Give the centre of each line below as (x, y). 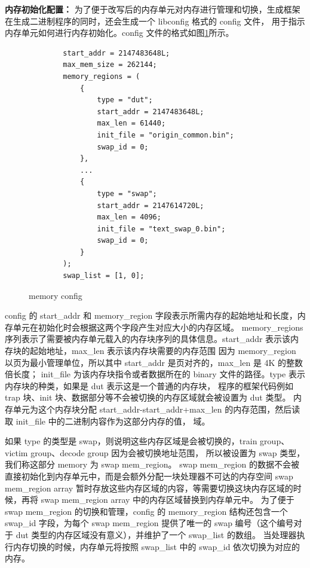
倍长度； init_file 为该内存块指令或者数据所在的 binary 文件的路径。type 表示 (155, 374)
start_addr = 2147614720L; (151, 205)
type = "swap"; (127, 193)
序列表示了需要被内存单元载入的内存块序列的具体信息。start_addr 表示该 (148, 339)
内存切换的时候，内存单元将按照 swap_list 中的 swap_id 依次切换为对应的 (156, 546)
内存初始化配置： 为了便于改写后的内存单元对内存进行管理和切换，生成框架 (153, 9)
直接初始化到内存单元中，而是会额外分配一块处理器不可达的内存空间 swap (149, 476)
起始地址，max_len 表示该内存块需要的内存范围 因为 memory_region (163, 351)
